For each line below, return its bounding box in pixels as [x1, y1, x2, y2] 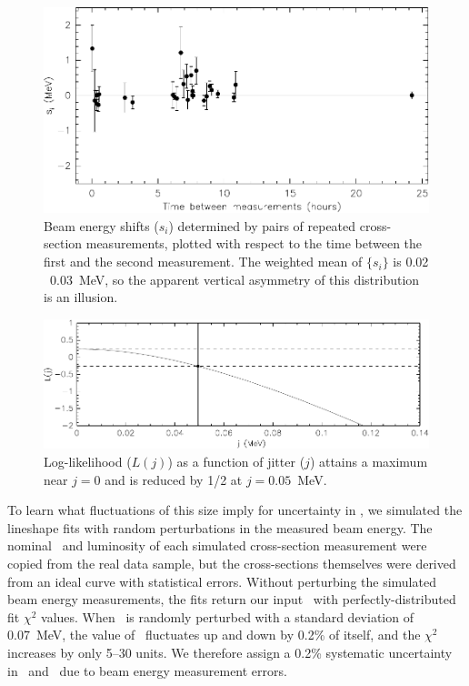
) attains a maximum [309, 451, 428, 470]
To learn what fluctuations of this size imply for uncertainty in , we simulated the [7, 500, 463, 520]
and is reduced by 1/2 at [105, 469, 243, 489]
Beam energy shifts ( [44, 216, 159, 235]
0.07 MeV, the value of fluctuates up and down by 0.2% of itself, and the [7, 625, 421, 644]
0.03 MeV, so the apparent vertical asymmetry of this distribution [49, 269, 420, 288]
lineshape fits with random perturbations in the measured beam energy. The [7, 518, 433, 537]
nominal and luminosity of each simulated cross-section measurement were [7, 536, 427, 555]
